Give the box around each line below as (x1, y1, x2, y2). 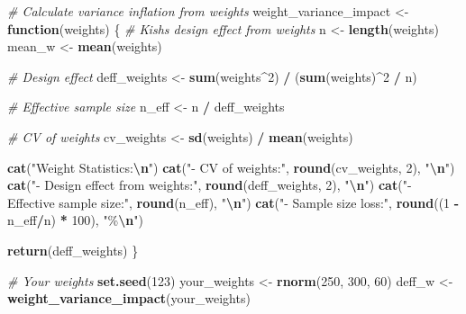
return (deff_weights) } (7, 240, 139, 259)
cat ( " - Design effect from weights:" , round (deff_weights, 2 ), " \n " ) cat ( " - (7, 175, 412, 194)
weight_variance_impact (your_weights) (7, 289, 251, 308)
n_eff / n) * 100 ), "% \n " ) (7, 211, 143, 229)
